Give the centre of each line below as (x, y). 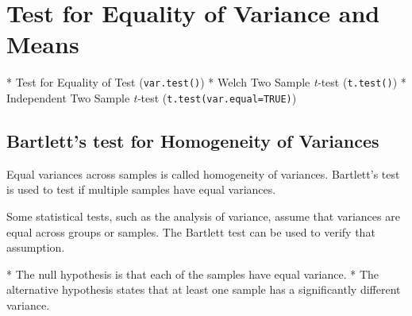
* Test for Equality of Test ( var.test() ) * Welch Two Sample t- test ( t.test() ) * (206, 82)
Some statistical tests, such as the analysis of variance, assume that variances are (203, 216)
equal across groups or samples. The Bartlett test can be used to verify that (191, 231)
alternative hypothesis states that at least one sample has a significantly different (204, 289)
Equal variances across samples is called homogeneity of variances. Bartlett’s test (203, 173)
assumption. (36, 247)
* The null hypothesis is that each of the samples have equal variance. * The (193, 274)
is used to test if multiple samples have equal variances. (141, 189)
